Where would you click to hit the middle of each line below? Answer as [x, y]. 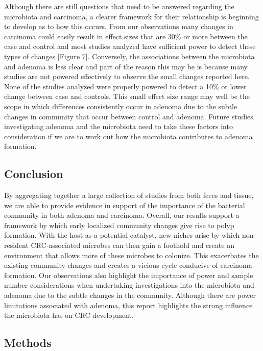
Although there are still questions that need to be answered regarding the [119, 6]
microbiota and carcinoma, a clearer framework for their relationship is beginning [131, 16]
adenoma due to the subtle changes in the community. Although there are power [130, 295]
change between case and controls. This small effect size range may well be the [127, 96]
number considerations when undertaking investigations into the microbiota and [129, 285]
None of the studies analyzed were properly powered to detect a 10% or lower [125, 86]
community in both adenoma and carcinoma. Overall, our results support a [122, 215]
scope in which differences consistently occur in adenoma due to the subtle [121, 106]
